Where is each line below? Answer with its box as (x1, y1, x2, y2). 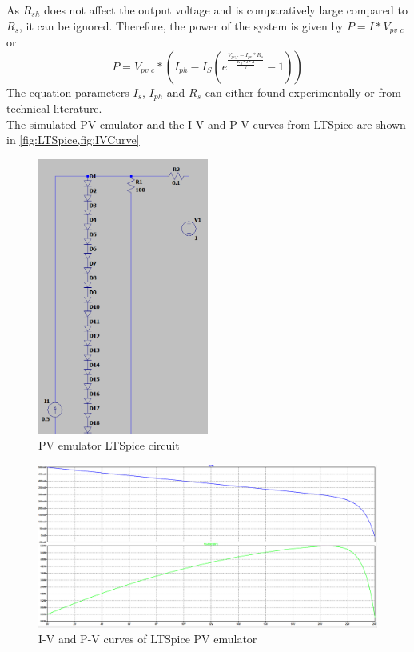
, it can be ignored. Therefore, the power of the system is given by (19, 17, 344, 34)
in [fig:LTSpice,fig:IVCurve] (6, 131, 140, 148)
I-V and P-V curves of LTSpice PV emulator (38, 630, 257, 647)
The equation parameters (6, 83, 129, 100)
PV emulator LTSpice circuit (38, 437, 180, 454)
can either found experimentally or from (205, 83, 401, 100)
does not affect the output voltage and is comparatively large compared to (44, 2, 408, 18)
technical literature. (6, 100, 102, 117)
